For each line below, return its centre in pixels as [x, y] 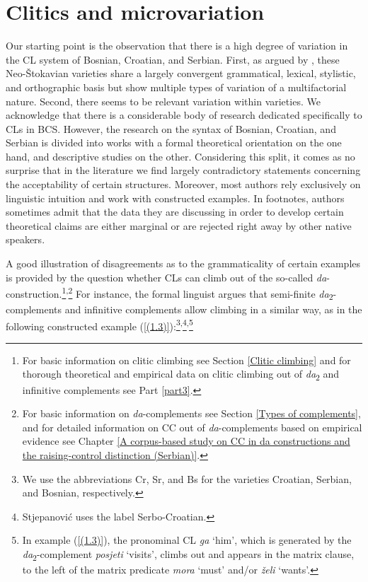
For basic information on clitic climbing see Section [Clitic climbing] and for [186, 360]
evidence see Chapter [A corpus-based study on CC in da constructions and [186, 441]
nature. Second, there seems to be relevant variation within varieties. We [163, 101]
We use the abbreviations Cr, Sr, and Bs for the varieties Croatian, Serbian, [187, 478]
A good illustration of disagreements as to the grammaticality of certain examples [183, 263]
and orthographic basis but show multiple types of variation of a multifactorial [176, 87]
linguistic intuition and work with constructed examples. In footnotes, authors [175, 198]
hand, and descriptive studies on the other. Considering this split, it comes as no [180, 156]
